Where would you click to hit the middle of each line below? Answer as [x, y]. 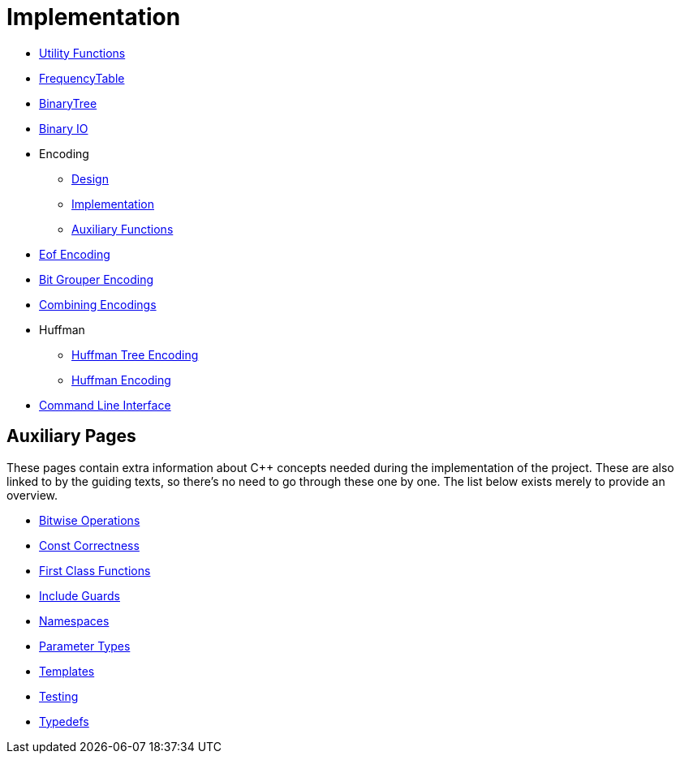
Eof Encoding [75, 254]
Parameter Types [85, 646]
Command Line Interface [105, 405]
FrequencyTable [82, 78]
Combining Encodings [98, 304]
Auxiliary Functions [123, 229]
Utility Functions [82, 53]
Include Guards [80, 595]
